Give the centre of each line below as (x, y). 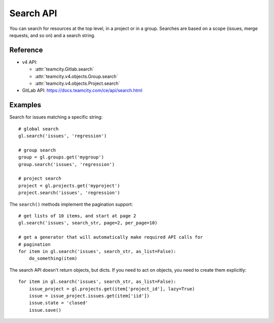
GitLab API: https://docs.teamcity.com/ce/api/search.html (82, 90)
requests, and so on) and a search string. (53, 35)
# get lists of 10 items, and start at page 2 (77, 216)
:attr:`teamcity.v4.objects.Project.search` (77, 83)
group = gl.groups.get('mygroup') (61, 157)
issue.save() (45, 310)
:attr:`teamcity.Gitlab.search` (64, 69)
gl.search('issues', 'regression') (63, 136)
